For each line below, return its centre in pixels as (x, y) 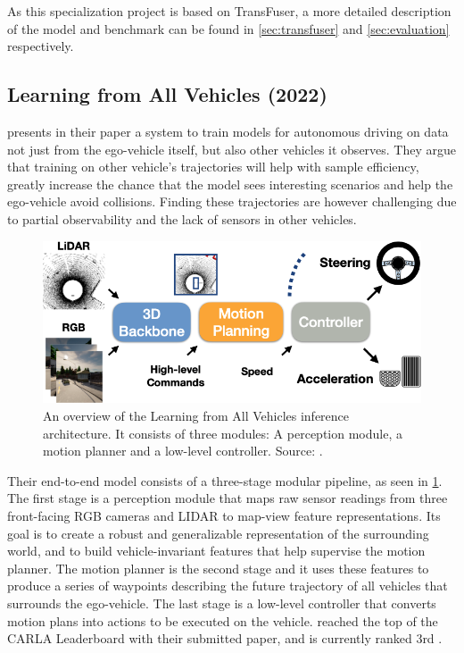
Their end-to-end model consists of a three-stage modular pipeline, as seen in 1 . (225, 480)
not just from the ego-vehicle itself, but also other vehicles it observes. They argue (232, 149)
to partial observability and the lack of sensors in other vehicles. (182, 218)
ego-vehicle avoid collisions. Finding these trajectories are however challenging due (232, 201)
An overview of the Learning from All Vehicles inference (196, 416)
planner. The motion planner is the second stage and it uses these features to (218, 568)
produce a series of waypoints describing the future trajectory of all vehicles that (228, 586)
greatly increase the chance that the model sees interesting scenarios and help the (230, 184)
